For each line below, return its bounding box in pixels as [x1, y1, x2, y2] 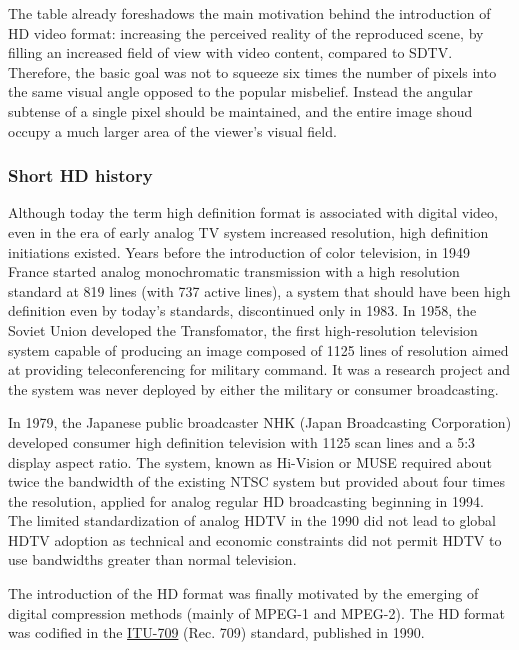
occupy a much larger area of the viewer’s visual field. [8, 120, 337, 141]
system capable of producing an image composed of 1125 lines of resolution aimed [8, 339, 509, 360]
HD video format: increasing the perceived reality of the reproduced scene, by [8, 22, 484, 43]
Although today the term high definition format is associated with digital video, [8, 202, 498, 223]
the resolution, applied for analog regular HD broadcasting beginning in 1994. [8, 490, 484, 511]
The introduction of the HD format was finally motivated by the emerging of [8, 583, 479, 604]
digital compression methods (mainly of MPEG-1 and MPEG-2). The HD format [8, 602, 505, 623]
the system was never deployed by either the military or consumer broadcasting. [8, 378, 499, 399]
